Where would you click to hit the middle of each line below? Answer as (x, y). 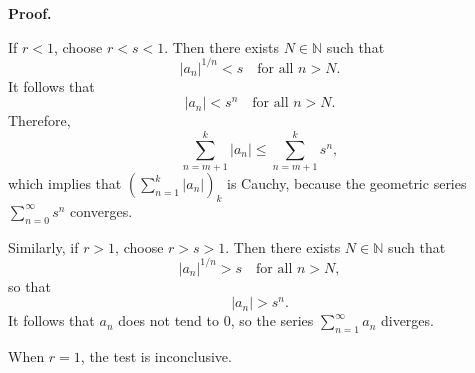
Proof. (30, 13)
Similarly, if (43, 246)
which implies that (65, 183)
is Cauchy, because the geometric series (346, 183)
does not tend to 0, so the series (216, 320)
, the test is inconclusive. (156, 356)
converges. (101, 210)
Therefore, (39, 120)
